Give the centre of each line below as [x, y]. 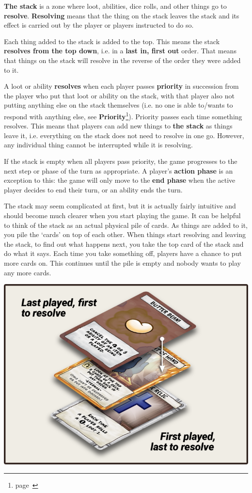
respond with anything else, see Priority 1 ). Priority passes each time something [123, 115]
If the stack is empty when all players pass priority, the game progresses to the [121, 161]
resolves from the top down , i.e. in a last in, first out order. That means [120, 51]
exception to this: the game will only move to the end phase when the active [120, 180]
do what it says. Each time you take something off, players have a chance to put [123, 253]
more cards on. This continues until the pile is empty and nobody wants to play [122, 262]
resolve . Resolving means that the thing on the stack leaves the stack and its [122, 15]
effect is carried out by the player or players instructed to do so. [99, 25]
